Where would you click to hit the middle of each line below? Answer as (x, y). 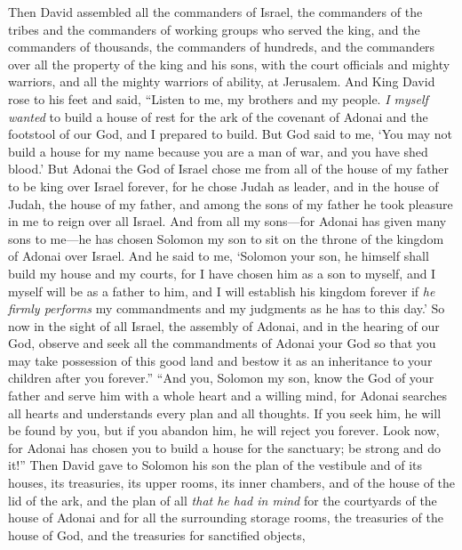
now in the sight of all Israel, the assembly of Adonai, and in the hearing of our (224, 325)
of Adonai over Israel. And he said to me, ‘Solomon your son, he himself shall (219, 256)
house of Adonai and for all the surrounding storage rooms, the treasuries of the (226, 518)
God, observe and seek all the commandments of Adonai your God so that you (222, 343)
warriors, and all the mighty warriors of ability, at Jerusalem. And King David (222, 81)
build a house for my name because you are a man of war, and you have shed (218, 151)
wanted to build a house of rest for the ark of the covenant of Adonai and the (218, 116)
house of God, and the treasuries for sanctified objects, (157, 534)
